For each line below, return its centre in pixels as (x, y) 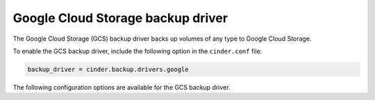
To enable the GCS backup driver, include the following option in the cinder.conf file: (137, 51)
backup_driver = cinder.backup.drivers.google (108, 69)
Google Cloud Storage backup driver (120, 18)
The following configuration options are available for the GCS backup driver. (122, 87)
